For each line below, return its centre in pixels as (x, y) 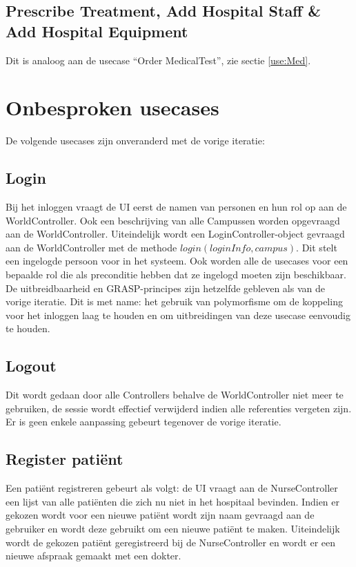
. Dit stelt (317, 247)
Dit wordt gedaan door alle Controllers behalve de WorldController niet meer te (175, 395)
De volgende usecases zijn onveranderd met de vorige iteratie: (135, 141)
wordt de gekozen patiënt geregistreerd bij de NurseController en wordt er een (171, 542)
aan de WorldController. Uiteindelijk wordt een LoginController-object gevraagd (175, 234)
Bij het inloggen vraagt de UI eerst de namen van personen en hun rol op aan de (176, 207)
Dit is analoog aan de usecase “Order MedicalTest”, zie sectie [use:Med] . (158, 60)
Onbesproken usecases (112, 107)
